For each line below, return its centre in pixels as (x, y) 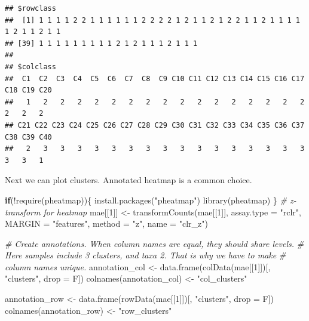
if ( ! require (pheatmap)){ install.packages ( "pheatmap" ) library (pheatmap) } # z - (151, 200)
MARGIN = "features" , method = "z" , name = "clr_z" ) (106, 223)
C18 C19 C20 (28, 90)
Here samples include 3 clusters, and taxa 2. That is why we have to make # (146, 255)
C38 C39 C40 (28, 137)
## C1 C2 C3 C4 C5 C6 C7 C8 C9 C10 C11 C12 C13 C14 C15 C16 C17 (155, 78)
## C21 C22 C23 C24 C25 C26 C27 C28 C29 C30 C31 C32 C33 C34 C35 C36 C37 (155, 125)
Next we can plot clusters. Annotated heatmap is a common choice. (129, 180)
